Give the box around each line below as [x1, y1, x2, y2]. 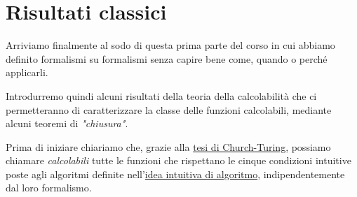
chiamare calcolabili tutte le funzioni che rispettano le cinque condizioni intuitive [6, 153, 351, 168]
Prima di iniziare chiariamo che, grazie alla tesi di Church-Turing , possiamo [6, 139, 331, 154]
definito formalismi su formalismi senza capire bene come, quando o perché [6, 51, 328, 66]
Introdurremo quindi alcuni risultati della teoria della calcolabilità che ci [6, 88, 317, 103]
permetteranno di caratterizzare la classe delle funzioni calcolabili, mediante [6, 102, 332, 117]
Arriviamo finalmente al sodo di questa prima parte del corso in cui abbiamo [6, 38, 335, 52]
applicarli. [6, 65, 48, 80]
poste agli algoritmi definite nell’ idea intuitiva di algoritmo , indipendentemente [6, 166, 345, 181]
